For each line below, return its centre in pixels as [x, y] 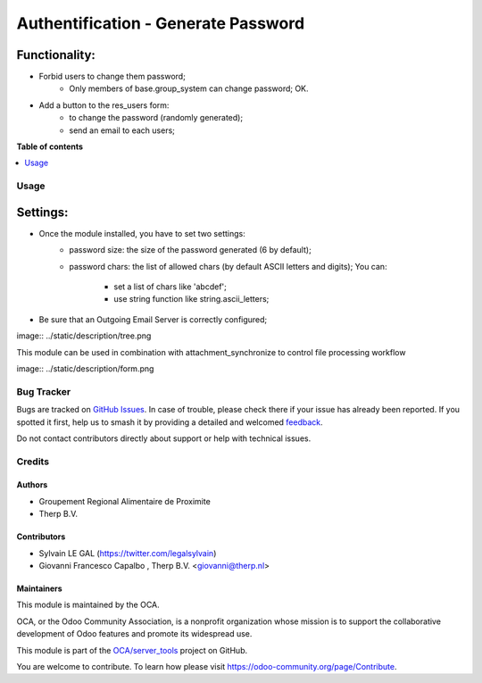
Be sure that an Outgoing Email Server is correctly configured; [153, 319]
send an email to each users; [122, 130]
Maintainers [39, 588]
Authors [32, 485]
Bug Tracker [44, 391]
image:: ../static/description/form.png [85, 369]
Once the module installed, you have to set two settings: [142, 233]
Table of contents [50, 146]
